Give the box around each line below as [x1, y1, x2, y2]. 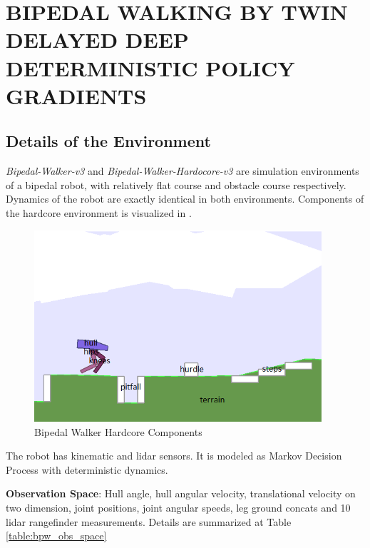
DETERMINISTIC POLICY [6, 53, 295, 82]
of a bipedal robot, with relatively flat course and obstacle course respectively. [6, 177, 346, 192]
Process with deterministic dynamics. [6, 462, 168, 477]
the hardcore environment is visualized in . [6, 205, 192, 220]
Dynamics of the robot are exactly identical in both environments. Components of [6, 191, 364, 206]
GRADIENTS [6, 81, 147, 110]
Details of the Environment [6, 130, 211, 152]
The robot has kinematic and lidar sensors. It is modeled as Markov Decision [6, 448, 342, 463]
